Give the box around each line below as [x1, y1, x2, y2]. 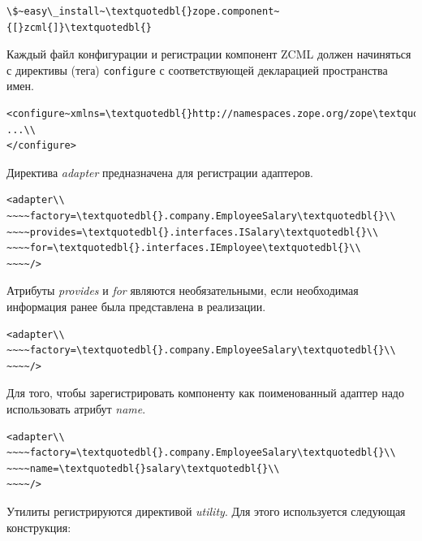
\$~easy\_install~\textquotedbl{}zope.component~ [6, 6, 280, 17]
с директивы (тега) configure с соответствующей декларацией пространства [6, 61, 388, 78]
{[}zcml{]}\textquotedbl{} [6, 21, 152, 33]
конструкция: [6, 518, 71, 535]
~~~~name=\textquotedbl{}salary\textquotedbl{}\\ [6, 462, 280, 474]
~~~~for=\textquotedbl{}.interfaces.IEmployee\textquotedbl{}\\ [6, 242, 361, 254]
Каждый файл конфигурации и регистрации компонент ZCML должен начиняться [6, 45, 411, 63]
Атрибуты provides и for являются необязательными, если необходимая [6, 282, 359, 299]
